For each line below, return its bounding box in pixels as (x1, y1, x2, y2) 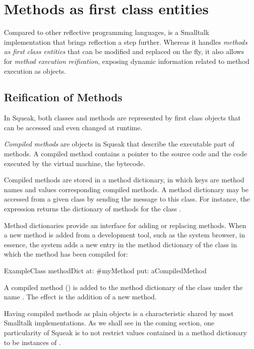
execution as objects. (4, 65, 66, 76)
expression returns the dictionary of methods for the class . (4, 204, 181, 214)
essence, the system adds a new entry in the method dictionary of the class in (4, 239, 237, 249)
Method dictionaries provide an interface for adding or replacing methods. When (4, 220, 246, 230)
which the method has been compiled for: (4, 249, 128, 259)
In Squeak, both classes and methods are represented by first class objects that (4, 113, 241, 123)
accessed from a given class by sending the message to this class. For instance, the (4, 194, 250, 204)
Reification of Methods (4, 89, 123, 105)
